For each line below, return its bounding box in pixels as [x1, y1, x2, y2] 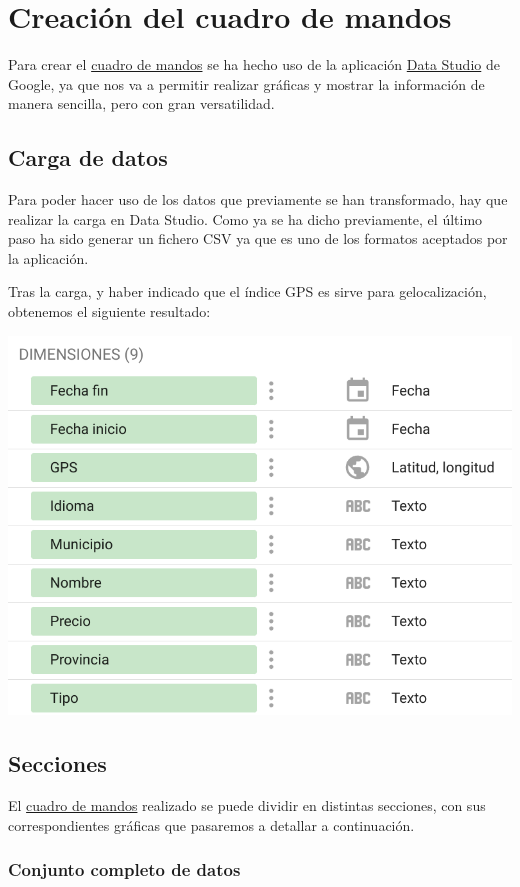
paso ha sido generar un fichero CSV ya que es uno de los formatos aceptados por [8, 228, 508, 249]
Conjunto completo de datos [8, 857, 241, 882]
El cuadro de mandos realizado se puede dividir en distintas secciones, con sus [8, 795, 486, 816]
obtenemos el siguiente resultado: [8, 301, 211, 322]
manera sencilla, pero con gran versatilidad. [8, 93, 275, 114]
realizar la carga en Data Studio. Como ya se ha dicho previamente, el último [8, 208, 483, 229]
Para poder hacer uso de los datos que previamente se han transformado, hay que [8, 189, 508, 210]
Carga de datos [8, 142, 168, 173]
